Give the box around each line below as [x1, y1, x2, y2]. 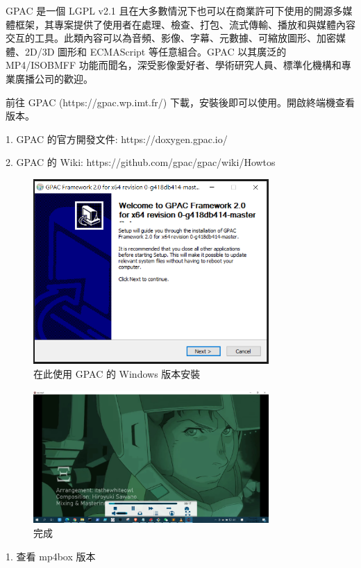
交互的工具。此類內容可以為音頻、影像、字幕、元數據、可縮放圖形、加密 [6, 31, 336, 45]
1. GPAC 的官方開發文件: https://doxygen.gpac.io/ [6, 131, 228, 146]
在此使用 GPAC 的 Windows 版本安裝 [33, 367, 201, 381]
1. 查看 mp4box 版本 [6, 549, 96, 563]
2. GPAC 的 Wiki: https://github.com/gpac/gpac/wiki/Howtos [6, 155, 276, 169]
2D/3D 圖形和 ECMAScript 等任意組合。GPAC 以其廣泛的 [24, 44, 287, 58]
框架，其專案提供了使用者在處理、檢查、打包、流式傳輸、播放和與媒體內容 [15, 17, 355, 31]
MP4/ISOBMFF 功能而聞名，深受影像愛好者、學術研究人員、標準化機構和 [6, 58, 342, 72]
